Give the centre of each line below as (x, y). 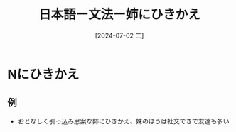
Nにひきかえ (43, 74)
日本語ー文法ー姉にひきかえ (119, 15)
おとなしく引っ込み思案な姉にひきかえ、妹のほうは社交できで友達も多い (123, 121)
